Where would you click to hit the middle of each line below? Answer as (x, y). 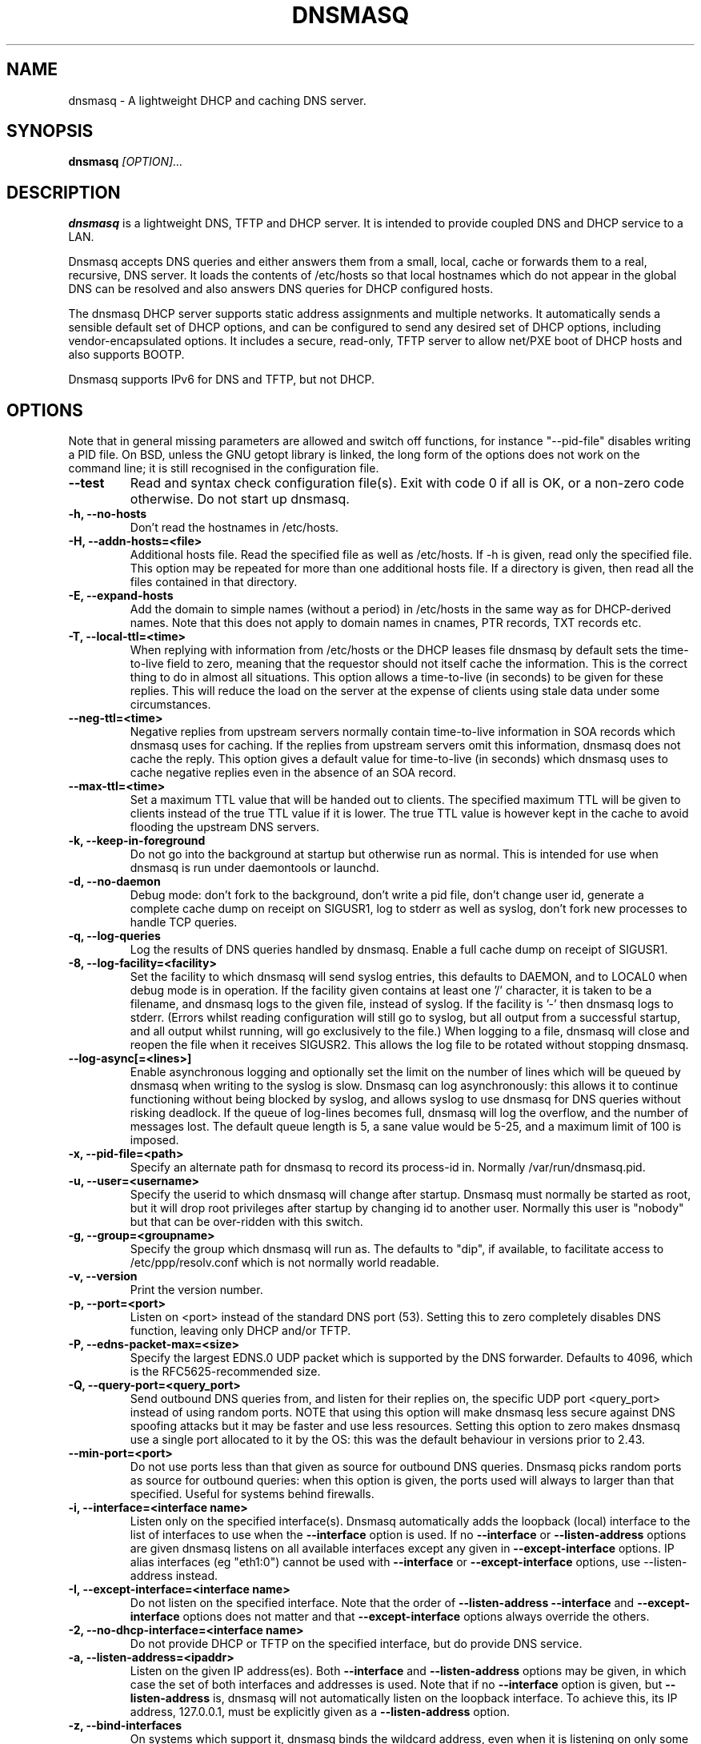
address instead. (174, 1576)
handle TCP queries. (184, 922)
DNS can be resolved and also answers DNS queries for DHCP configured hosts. (281, 289)
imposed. (154, 1140)
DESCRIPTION (64, 192)
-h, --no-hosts (108, 514)
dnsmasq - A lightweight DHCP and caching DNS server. (217, 100)
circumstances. (170, 705)
